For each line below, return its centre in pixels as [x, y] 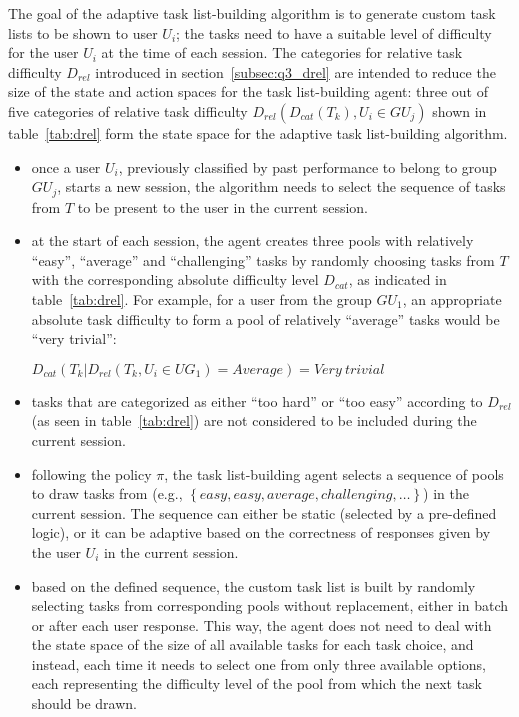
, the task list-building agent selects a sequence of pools [334, 473]
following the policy [91, 473]
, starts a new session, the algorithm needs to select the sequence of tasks [281, 186]
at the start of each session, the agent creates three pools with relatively [252, 240]
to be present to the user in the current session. [222, 206]
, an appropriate [452, 298]
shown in [459, 110]
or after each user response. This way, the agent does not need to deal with [261, 624]
